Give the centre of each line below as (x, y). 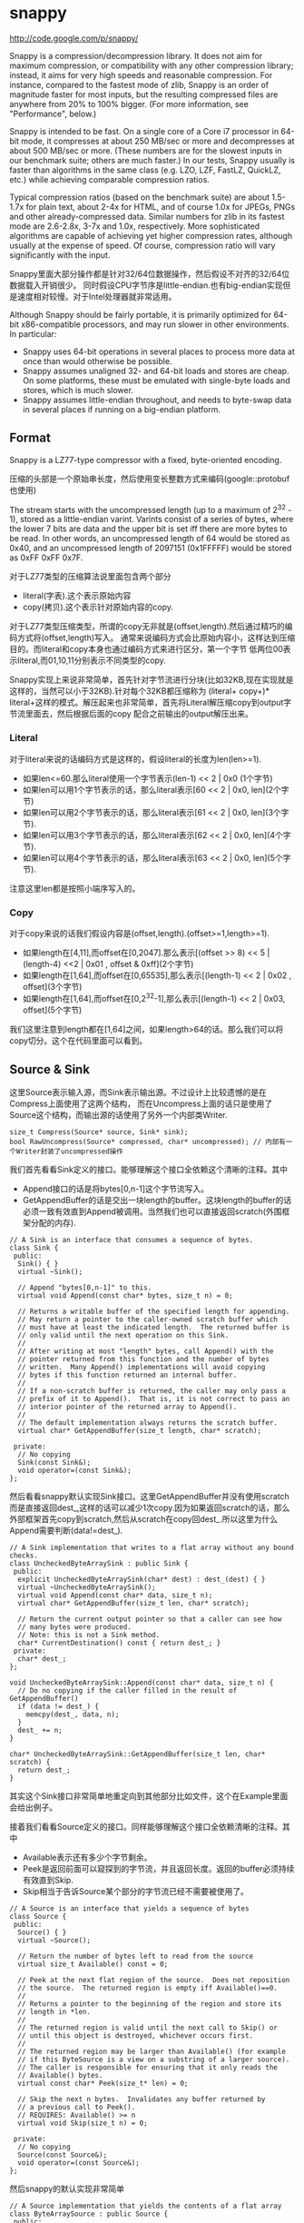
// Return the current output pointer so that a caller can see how (150, 1619)
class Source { (38, 1917)
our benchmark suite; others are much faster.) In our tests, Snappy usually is (152, 160)
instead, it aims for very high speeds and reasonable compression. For (141, 74)
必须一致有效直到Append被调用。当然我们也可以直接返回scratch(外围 (152, 1211)
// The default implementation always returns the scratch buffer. (148, 1423)
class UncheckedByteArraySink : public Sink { (99, 1564)
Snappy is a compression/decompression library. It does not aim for (136, 55)
